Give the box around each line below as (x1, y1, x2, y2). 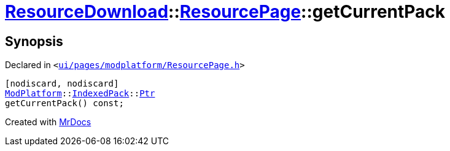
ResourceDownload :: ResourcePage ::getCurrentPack (5, 1, 446, 22)
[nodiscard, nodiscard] (5, 79, 119, 89)
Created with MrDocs (5, 117, 91, 128)
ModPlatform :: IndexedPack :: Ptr (5, 88, 155, 99)
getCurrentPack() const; (5, 98, 124, 109)
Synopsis (5, 33, 63, 49)
